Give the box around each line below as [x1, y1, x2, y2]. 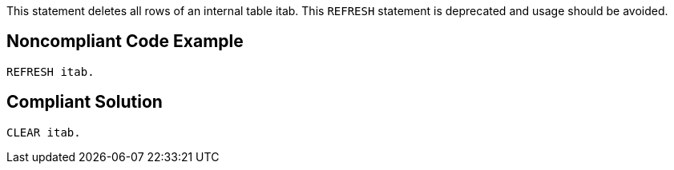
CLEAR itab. [6, 125, 81, 139]
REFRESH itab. [6, 65, 95, 78]
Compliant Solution [6, 92, 163, 113]
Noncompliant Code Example [6, 31, 244, 52]
